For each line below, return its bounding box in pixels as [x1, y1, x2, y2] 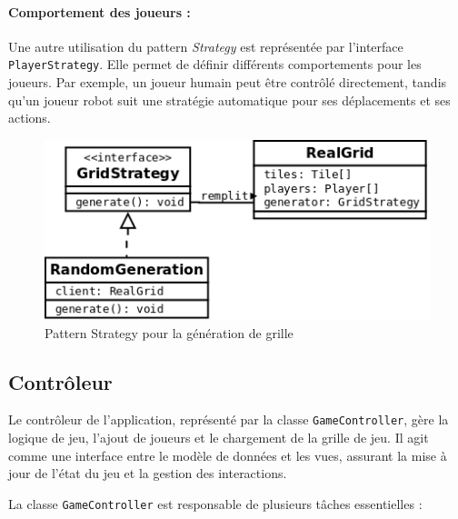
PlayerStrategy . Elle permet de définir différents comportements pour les [8, 55, 422, 74]
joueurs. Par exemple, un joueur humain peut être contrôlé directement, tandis [8, 73, 447, 92]
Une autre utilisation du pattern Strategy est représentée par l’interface [8, 36, 403, 55]
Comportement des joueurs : [8, 2, 191, 21]
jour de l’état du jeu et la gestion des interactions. [8, 464, 287, 483]
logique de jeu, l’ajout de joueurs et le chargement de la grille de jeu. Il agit [8, 428, 429, 447]
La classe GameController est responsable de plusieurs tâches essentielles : [8, 494, 423, 513]
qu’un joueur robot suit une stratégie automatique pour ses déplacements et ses [8, 90, 451, 109]
